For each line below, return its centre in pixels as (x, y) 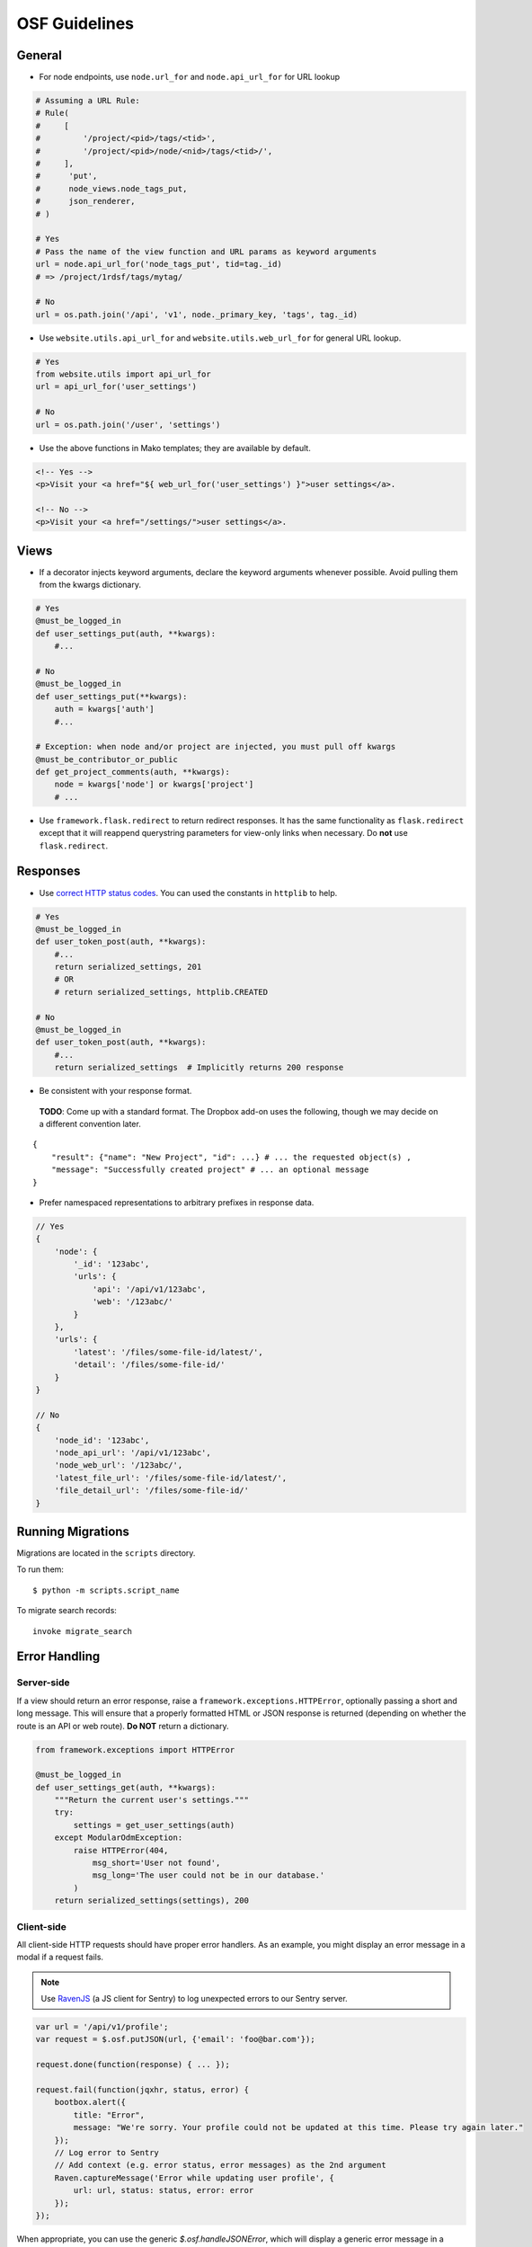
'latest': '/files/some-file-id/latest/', (168, 1352)
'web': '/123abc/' (133, 1302)
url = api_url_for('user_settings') (116, 387)
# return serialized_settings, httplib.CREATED (161, 992)
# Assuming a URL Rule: (88, 101)
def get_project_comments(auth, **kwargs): (133, 772)
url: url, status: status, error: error (164, 2190)
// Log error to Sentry (106, 2152)
